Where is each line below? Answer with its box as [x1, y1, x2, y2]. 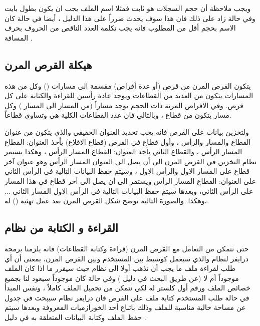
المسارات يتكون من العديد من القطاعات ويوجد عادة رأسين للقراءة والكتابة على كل [5, 90, 253, 101]
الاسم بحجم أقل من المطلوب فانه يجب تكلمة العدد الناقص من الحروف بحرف [5, 23, 236, 33]
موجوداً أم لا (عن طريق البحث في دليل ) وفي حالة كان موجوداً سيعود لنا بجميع [5, 272, 239, 283]
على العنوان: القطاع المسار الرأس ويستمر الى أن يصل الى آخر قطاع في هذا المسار [5, 175, 256, 186]
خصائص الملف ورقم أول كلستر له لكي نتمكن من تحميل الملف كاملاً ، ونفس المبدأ [5, 282, 250, 293]
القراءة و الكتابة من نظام [5, 220, 118, 235]
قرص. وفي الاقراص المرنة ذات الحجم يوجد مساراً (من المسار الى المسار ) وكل [5, 100, 243, 110]
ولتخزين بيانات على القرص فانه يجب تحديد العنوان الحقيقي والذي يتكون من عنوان [5, 126, 249, 137]
